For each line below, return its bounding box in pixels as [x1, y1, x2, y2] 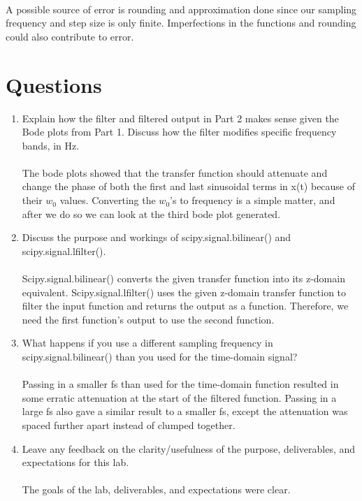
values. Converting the [59, 193, 156, 208]
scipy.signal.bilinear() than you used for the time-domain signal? [22, 349, 298, 363]
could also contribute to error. [6, 29, 134, 43]
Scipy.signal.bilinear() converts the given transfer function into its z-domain [22, 271, 345, 286]
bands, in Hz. [22, 138, 80, 152]
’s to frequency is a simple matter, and [170, 193, 335, 208]
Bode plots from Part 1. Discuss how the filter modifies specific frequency [22, 124, 337, 139]
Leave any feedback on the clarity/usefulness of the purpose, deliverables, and [22, 441, 356, 456]
